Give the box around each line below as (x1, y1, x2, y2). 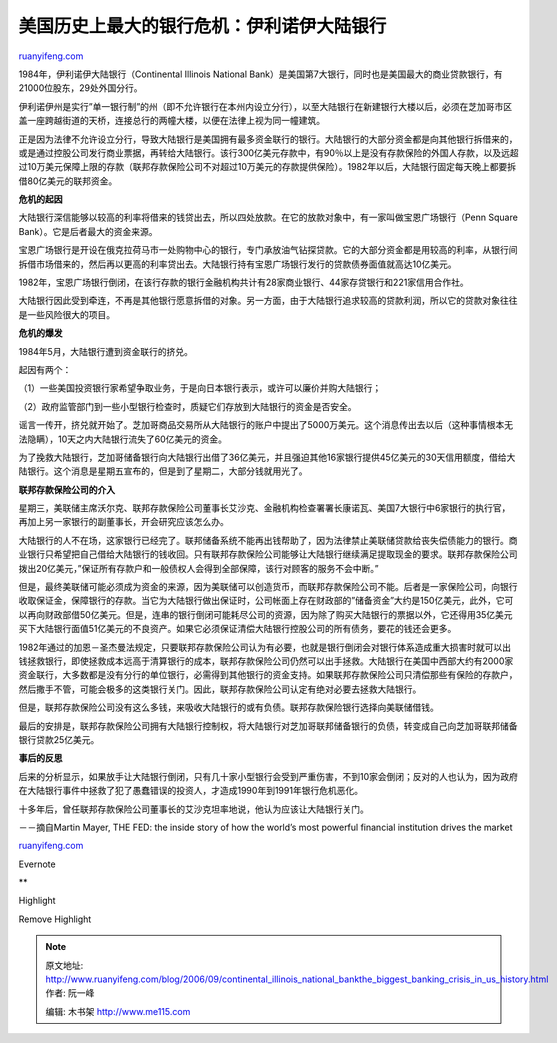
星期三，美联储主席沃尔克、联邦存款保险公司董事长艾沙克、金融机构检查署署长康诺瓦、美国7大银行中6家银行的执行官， (18, 502, 511, 514)
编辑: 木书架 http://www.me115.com (45, 1005, 191, 1017)
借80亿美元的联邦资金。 (18, 175, 118, 187)
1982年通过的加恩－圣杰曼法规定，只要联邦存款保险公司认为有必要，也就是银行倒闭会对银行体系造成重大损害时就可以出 (18, 641, 512, 653)
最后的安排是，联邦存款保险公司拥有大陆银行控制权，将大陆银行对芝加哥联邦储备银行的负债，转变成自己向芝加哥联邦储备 (18, 720, 518, 732)
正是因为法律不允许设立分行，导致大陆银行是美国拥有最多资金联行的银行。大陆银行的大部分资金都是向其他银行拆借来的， (18, 133, 518, 145)
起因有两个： (18, 363, 72, 375)
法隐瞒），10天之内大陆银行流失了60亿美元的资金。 (18, 433, 228, 445)
